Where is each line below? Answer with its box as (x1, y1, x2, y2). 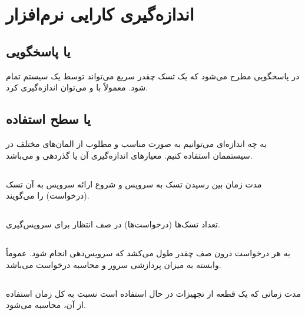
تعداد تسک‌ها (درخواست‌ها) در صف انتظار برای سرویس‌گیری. (6, 218, 220, 230)
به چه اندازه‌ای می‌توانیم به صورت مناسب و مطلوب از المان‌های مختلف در (6, 137, 267, 149)
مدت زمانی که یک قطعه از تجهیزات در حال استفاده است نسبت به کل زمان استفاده (6, 287, 301, 299)
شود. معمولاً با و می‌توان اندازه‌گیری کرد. (6, 81, 148, 93)
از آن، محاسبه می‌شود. (6, 299, 86, 311)
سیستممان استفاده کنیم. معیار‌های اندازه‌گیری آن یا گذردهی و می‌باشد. (6, 149, 253, 161)
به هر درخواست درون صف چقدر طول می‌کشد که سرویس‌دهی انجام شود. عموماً (6, 247, 290, 259)
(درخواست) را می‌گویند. (6, 189, 89, 202)
